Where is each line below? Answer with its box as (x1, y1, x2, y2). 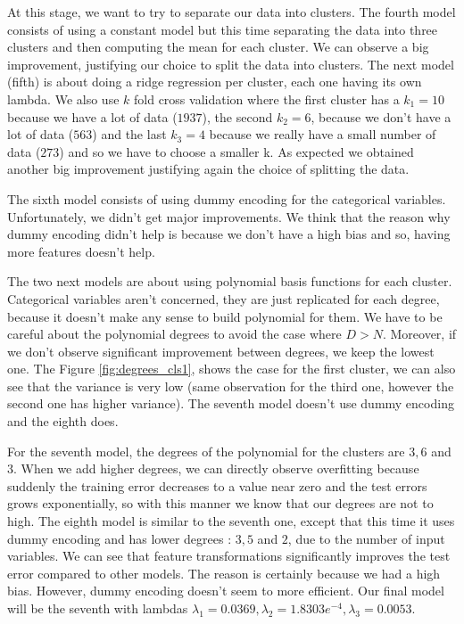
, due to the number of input (287, 529, 445, 547)
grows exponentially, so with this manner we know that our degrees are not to (7, 494, 434, 513)
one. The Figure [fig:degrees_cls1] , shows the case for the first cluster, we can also (7, 359, 456, 378)
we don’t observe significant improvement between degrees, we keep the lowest (7, 341, 435, 360)
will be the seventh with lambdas (7, 599, 188, 617)
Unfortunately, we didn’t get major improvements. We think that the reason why (7, 207, 451, 226)
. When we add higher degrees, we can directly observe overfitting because (13, 459, 419, 478)
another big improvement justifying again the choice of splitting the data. (7, 160, 410, 178)
